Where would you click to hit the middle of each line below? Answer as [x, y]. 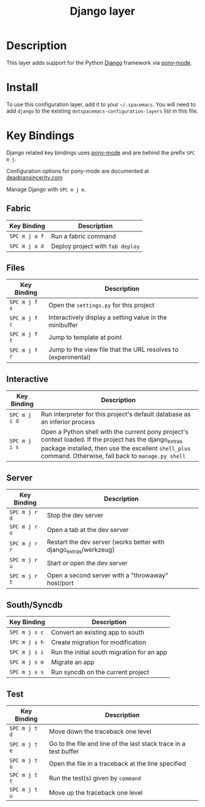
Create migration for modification [99, 642]
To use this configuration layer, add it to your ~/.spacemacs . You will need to [101, 104]
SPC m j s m [27, 662]
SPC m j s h [27, 642]
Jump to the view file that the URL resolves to [113, 350]
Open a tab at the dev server [88, 530]
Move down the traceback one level [100, 732]
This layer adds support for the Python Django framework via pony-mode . [99, 62]
